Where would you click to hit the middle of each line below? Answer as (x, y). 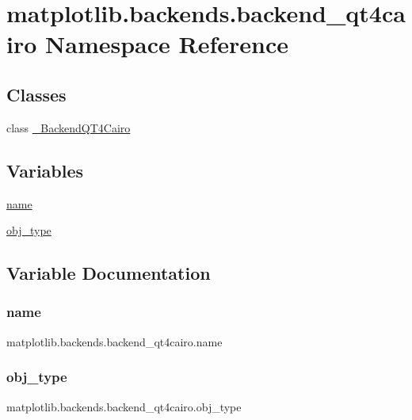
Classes (36, 94)
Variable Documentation (109, 273)
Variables (45, 170)
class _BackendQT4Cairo (69, 127)
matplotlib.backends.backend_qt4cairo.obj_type (124, 406)
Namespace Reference (167, 44)
